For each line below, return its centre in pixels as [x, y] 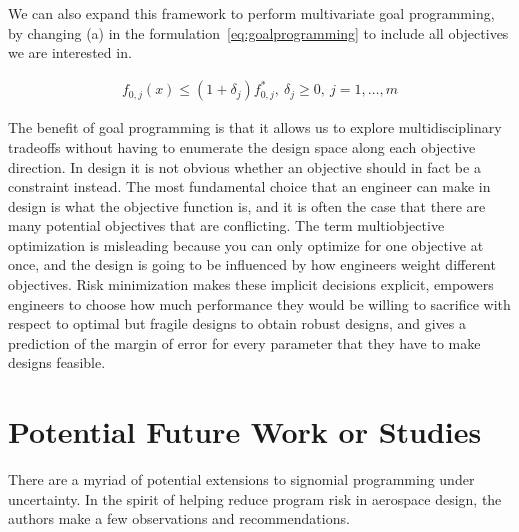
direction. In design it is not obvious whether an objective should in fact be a [244, 166]
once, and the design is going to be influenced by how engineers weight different [252, 264]
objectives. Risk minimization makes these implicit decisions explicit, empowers [251, 284]
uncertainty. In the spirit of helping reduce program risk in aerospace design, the [255, 498]
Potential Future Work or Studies [245, 431]
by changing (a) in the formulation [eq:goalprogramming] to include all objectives [258, 32]
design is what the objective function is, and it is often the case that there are [247, 205]
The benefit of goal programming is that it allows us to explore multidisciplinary [255, 127]
